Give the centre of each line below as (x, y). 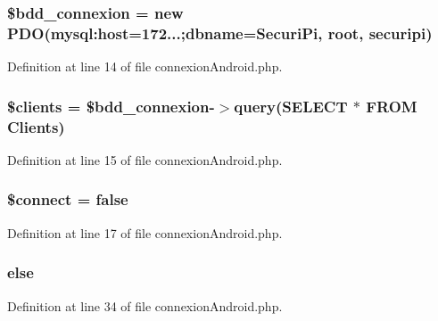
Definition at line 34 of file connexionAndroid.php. (145, 305)
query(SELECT (291, 106)
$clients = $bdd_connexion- (111, 106)
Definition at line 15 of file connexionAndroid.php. (145, 159)
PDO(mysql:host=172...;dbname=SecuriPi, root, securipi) (220, 33)
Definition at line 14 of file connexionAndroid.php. (145, 66)
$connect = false (68, 199)
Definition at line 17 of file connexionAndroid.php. (145, 232)
